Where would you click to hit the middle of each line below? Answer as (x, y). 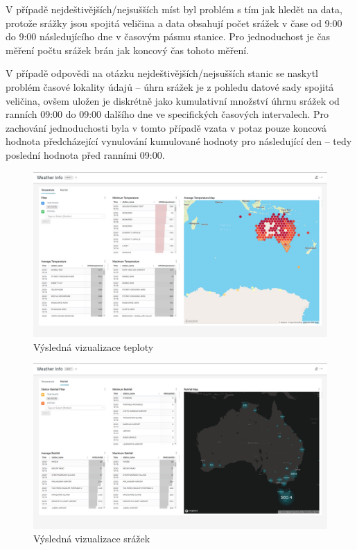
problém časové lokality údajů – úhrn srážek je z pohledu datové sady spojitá (170, 86)
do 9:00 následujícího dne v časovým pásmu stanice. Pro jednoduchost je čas (168, 36)
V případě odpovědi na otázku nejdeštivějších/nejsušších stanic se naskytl (162, 73)
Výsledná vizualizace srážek (92, 539)
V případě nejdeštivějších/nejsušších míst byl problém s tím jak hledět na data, (174, 9)
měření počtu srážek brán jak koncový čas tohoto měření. (128, 50)
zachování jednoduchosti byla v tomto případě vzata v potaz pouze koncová (166, 127)
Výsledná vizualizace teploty (94, 346)
